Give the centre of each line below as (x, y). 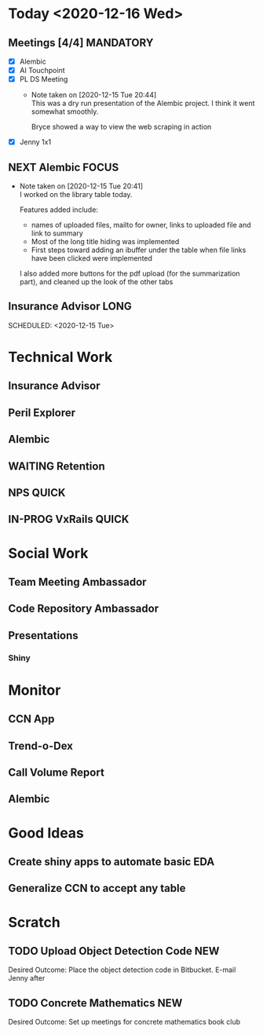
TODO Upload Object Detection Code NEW (114, 951)
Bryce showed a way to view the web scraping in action (121, 127)
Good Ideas (46, 833)
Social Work (48, 553)
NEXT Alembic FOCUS (64, 167)
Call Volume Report (56, 773)
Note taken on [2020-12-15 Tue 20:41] (81, 186)
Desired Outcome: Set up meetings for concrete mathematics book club (124, 1022)
